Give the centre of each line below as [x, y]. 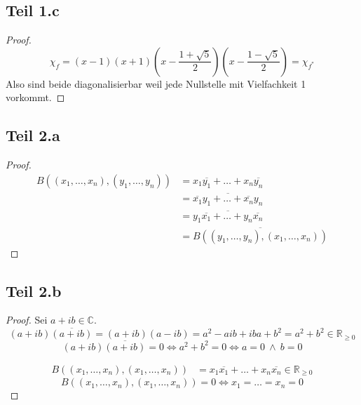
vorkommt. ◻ [35, 97]
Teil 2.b [34, 290]
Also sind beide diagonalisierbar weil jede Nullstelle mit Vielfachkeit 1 [156, 83]
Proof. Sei [27, 320]
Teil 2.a [33, 135]
